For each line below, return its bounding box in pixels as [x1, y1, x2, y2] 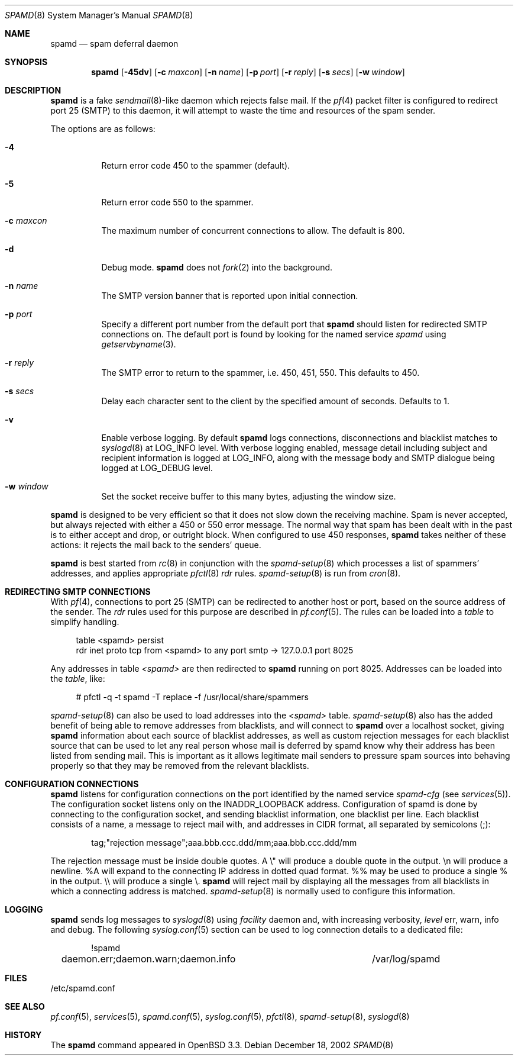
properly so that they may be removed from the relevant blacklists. [50, 761, 309, 771]
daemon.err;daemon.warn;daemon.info [61, 953, 236, 965]
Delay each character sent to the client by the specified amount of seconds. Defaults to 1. [101, 396, 450, 406]
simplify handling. [50, 617, 119, 627]
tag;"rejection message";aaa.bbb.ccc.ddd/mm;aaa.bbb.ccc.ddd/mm [91, 837, 357, 848]
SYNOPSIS [5, 57, 48, 67]
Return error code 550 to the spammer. [101, 197, 254, 207]
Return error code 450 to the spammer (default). [101, 160, 290, 170]
